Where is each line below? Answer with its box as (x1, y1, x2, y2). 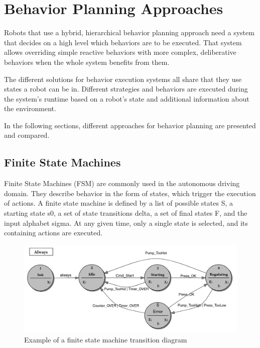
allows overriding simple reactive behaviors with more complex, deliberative (4, 47, 236, 57)
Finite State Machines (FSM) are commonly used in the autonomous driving (4, 178, 240, 189)
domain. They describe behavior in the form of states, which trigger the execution (4, 188, 256, 198)
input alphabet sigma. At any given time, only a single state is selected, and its (4, 217, 248, 228)
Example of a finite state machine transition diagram (24, 334, 187, 344)
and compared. (4, 130, 50, 140)
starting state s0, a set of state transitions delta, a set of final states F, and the (4, 208, 247, 218)
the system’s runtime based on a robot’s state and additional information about (4, 93, 249, 104)
